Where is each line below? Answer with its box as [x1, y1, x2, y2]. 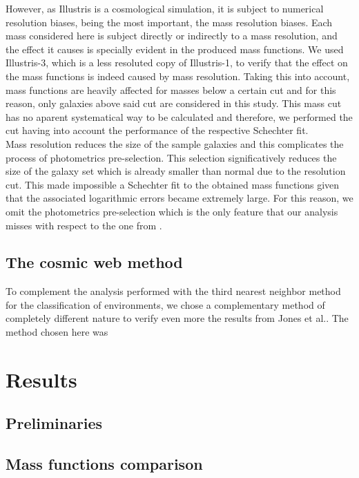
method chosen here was [6, 325, 108, 339]
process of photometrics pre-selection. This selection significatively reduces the [6, 150, 337, 164]
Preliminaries [6, 412, 103, 434]
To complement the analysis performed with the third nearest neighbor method [6, 284, 341, 298]
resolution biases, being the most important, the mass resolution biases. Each [6, 15, 333, 29]
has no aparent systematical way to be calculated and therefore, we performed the [6, 109, 353, 124]
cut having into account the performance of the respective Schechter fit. [6, 123, 309, 137]
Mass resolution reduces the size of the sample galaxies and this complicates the [6, 136, 344, 151]
